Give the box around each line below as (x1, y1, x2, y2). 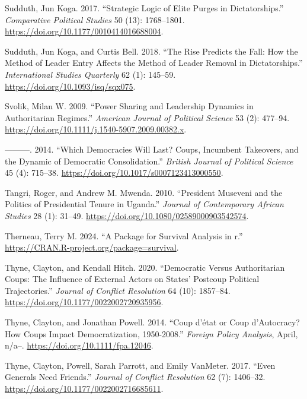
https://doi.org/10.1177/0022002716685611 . (5, 382, 164, 395)
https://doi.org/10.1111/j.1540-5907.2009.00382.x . (5, 123, 187, 135)
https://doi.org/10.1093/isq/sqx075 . (5, 80, 136, 92)
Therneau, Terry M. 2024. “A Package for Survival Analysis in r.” (5, 229, 243, 242)
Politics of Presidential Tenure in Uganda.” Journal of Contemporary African (5, 198, 284, 210)
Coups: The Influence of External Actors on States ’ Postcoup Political (5, 273, 260, 285)
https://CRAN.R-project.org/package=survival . (5, 241, 179, 254)
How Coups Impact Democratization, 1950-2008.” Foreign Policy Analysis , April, (5, 327, 298, 340)
